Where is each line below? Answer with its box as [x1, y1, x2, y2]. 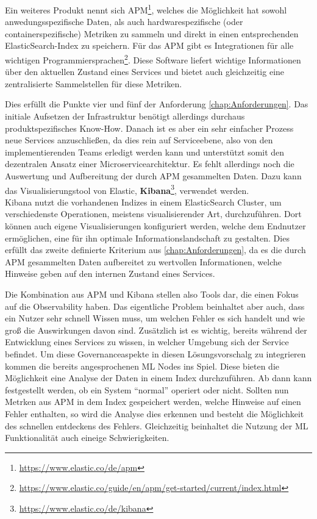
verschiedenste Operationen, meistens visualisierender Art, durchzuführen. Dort [5, 207, 302, 220]
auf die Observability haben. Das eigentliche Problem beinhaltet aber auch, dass [5, 299, 305, 312]
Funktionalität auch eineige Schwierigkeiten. [5, 431, 169, 444]
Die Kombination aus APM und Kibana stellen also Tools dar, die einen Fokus [5, 288, 299, 301]
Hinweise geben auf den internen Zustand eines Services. [5, 267, 215, 280]
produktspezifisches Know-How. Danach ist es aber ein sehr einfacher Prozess [5, 121, 294, 134]
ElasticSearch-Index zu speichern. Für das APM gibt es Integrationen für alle [5, 39, 294, 52]
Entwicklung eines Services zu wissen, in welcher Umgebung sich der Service [5, 335, 289, 348]
